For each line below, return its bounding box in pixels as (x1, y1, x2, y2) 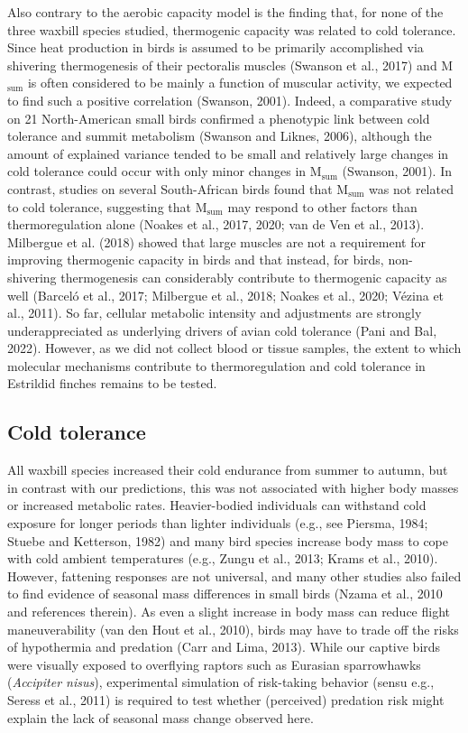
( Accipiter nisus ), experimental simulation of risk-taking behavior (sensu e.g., (7, 673, 435, 691)
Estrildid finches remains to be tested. (7, 374, 217, 393)
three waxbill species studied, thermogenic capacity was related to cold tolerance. (7, 20, 456, 39)
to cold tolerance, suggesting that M (7, 197, 207, 216)
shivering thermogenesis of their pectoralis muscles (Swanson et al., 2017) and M (7, 55, 454, 74)
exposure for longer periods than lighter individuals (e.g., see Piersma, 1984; (7, 514, 428, 533)
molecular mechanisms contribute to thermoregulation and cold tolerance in (7, 356, 426, 375)
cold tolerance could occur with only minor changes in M (7, 162, 322, 181)
